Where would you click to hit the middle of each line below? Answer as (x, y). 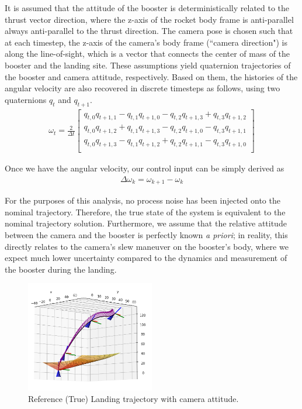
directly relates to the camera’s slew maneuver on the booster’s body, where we (147, 246)
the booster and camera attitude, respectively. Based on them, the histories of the (151, 76)
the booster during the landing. (61, 269)
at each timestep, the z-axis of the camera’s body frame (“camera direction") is (146, 42)
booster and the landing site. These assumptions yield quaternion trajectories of (148, 65)
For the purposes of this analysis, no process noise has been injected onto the (143, 200)
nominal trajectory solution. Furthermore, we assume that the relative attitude (146, 223)
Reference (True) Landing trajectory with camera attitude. (133, 399)
